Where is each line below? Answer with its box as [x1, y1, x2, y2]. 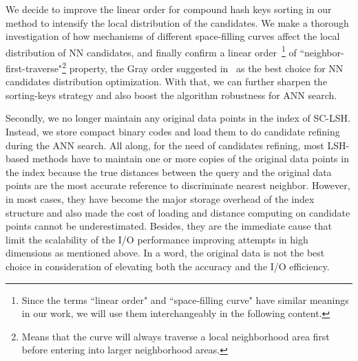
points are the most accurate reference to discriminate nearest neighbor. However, [6, 178, 350, 193]
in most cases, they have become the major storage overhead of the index [6, 192, 315, 206]
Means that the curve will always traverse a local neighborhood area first [21, 329, 330, 343]
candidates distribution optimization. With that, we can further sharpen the [6, 74, 328, 89]
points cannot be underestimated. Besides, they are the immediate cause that [6, 219, 332, 233]
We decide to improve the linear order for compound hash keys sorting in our [6, 2, 332, 16]
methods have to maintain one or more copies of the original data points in [32, 151, 349, 166]
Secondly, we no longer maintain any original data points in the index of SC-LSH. [6, 111, 350, 125]
